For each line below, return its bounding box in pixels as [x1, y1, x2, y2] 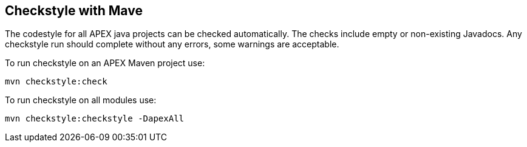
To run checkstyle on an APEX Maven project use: [5, 58, 205, 69]
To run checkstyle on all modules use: [5, 95, 157, 106]
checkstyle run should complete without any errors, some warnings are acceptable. [5, 39, 339, 50]
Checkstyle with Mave [5, 3, 143, 18]
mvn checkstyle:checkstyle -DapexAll [5, 114, 185, 124]
